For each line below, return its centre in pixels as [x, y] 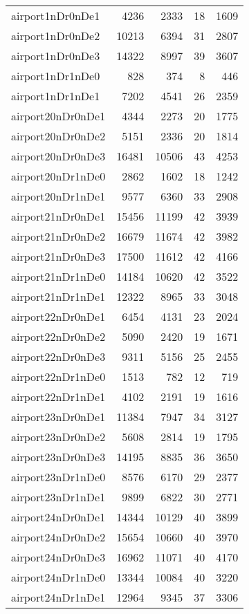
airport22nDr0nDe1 [58, 316]
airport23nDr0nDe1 [58, 417]
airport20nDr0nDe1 [58, 116]
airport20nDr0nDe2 [58, 136]
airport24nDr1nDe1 [58, 597]
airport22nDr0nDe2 [58, 336]
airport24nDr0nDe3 [58, 557]
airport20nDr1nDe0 [58, 176]
